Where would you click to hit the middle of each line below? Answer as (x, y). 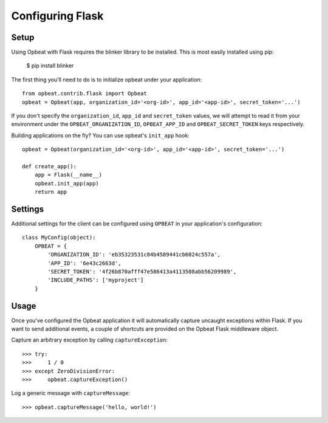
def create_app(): (50, 166)
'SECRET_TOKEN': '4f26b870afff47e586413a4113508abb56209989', (142, 271)
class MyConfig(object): (59, 238)
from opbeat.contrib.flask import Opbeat (84, 94)
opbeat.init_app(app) (67, 183)
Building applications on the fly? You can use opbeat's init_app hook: (100, 135)
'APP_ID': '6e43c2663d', (84, 263)
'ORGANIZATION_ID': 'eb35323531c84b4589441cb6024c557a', (134, 255)
